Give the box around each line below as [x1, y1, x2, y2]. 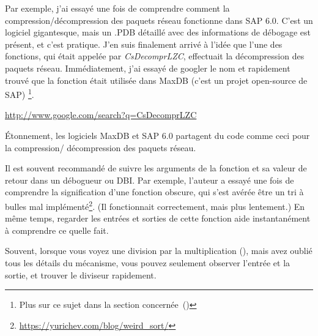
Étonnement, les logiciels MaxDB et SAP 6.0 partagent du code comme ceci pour [5, 129, 310, 141]
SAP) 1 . [5, 86, 34, 100]
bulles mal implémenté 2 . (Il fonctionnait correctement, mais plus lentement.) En [5, 198, 305, 212]
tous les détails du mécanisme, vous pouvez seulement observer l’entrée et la [5, 256, 290, 269]
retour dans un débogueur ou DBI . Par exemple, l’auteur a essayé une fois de [5, 173, 294, 186]
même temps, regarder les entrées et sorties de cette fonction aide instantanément [5, 212, 311, 225]
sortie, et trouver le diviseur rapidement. [5, 268, 157, 281]
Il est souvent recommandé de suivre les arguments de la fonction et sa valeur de [5, 162, 307, 174]
